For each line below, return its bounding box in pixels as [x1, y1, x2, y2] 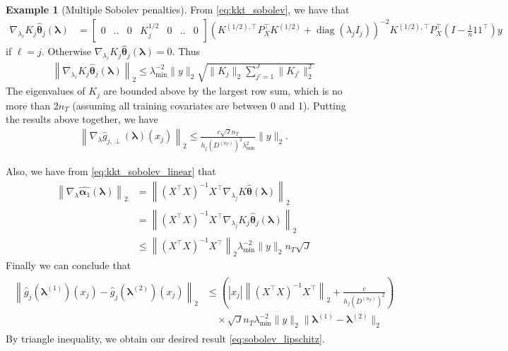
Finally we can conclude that [6, 258, 131, 273]
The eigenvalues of [6, 83, 85, 98]
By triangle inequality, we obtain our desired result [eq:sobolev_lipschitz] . [6, 331, 325, 346]
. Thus [172, 44, 200, 59]
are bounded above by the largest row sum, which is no [103, 83, 343, 98]
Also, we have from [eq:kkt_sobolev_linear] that [6, 164, 216, 179]
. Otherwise [41, 44, 91, 59]
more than [6, 97, 51, 112]
